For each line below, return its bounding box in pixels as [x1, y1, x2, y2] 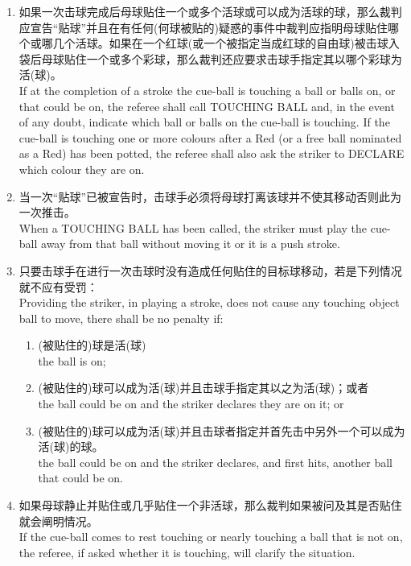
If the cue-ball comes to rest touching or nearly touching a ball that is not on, [18, 528, 403, 545]
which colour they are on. [18, 160, 145, 177]
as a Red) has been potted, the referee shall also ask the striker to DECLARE [18, 145, 405, 162]
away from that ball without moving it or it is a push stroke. [41, 235, 340, 252]
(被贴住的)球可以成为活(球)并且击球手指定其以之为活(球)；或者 [38, 379, 369, 396]
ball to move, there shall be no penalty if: [18, 309, 224, 326]
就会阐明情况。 [18, 512, 98, 529]
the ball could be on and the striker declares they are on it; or [38, 395, 344, 412]
